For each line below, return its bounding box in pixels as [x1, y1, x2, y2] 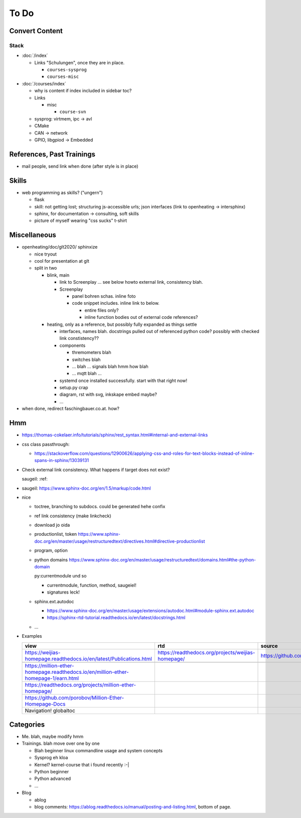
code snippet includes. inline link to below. [72, 300, 160, 306]
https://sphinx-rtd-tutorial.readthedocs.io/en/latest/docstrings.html [47, 615, 186, 621]
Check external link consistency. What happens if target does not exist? [22, 466, 170, 473]
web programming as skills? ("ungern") [22, 189, 103, 195]
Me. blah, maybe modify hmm [22, 734, 84, 740]
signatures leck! [47, 589, 80, 595]
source [260, 642, 278, 649]
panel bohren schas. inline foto [72, 293, 136, 299]
